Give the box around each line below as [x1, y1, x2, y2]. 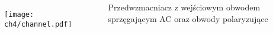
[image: [4, 10, 34, 19]
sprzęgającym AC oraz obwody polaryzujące [108, 12, 268, 24]
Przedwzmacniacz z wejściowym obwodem [108, 1, 261, 13]
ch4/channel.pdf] [4, 20, 72, 28]
